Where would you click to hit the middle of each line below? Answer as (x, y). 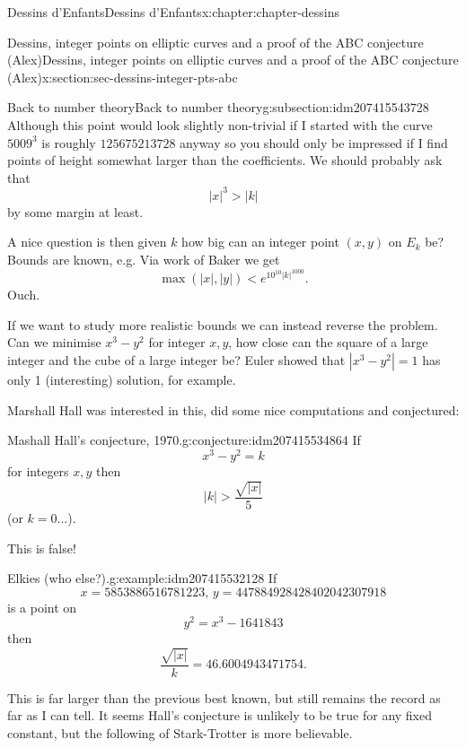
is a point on (42, 607)
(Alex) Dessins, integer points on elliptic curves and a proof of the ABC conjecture (233, 60)
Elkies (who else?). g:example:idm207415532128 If (142, 578)
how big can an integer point (260, 242)
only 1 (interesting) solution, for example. (122, 379)
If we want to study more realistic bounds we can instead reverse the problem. (223, 324)
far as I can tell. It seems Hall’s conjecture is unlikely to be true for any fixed (220, 715)
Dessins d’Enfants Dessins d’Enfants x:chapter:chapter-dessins (174, 12)
